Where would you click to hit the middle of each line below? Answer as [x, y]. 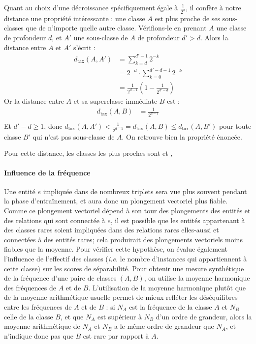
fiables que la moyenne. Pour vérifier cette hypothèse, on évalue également [116, 249]
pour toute [235, 126]
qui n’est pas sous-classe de [74, 136]
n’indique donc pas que [39, 335]
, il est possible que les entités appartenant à [178, 220]
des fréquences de [30, 287]
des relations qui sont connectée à [55, 220]
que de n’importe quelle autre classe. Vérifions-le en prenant [116, 28]
